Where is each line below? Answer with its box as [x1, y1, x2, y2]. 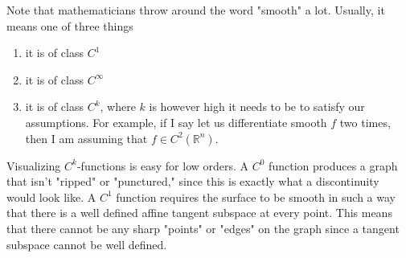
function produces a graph [269, 157, 398, 174]
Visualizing [6, 157, 61, 174]
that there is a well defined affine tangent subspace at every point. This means [6, 204, 392, 221]
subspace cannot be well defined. [6, 235, 167, 252]
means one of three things [6, 17, 133, 34]
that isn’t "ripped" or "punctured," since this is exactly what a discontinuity [6, 173, 379, 190]
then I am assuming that [25, 129, 148, 146]
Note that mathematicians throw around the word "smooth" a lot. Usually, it [6, 2, 385, 18]
